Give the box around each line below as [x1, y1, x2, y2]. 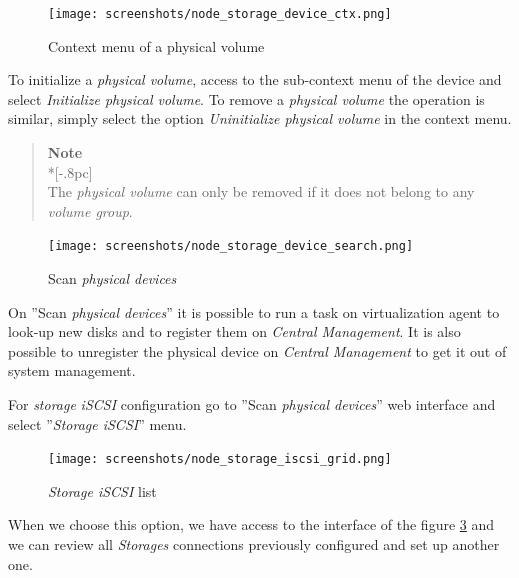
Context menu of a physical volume [48, 35, 265, 56]
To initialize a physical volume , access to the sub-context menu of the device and [8, 69, 502, 90]
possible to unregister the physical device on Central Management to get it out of [8, 340, 507, 361]
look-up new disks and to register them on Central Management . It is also [8, 321, 461, 342]
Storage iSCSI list [48, 480, 157, 501]
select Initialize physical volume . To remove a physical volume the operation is [8, 88, 485, 109]
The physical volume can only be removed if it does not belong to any [47, 181, 475, 202]
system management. [8, 360, 136, 381]
